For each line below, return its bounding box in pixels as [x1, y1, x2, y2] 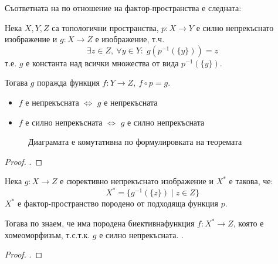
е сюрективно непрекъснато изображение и [60, 175, 213, 187]
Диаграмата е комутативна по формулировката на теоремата [28, 136, 242, 148]
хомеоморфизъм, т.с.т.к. [5, 228, 90, 241]
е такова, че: [229, 175, 273, 187]
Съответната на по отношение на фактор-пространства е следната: [5, 2, 242, 13]
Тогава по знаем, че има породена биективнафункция [5, 217, 195, 229]
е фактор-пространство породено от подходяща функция [17, 197, 218, 209]
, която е [233, 217, 264, 229]
